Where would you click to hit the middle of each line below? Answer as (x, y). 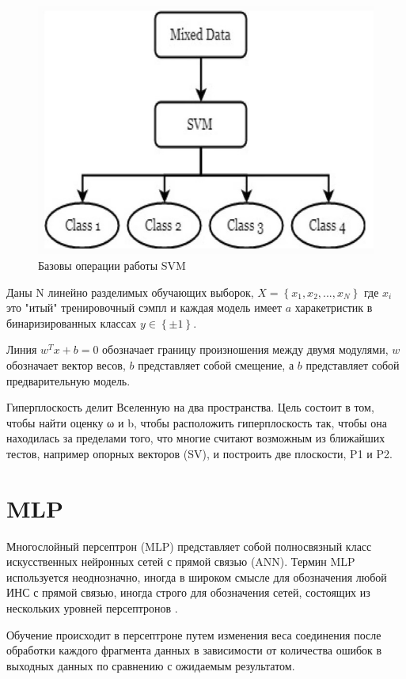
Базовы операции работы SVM (112, 265)
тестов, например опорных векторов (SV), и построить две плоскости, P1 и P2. (199, 453)
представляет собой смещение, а (216, 364)
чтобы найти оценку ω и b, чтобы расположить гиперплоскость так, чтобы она (197, 422)
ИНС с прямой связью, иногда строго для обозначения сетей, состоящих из (188, 592)
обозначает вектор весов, (66, 364)
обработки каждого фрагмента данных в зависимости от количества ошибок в (194, 650)
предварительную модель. (68, 380)
